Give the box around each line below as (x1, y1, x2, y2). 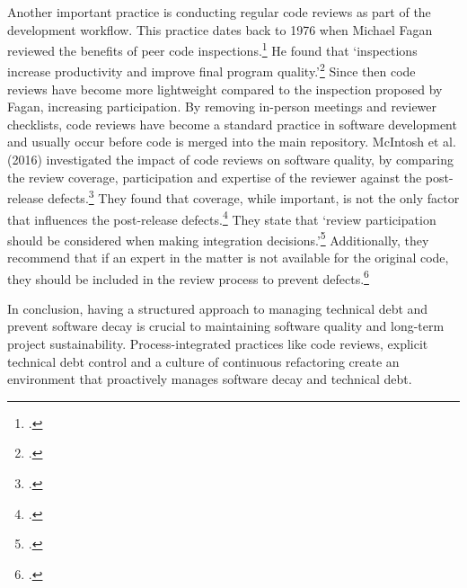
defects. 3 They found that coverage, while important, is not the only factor (48, 186, 460, 207)
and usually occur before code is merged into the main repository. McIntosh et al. (7, 132, 456, 151)
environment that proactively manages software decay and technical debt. (7, 370, 412, 388)
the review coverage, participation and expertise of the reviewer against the (7, 167, 422, 186)
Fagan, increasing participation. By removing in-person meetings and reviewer (7, 97, 437, 116)
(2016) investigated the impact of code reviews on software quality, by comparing (7, 150, 454, 169)
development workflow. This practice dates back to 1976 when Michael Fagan (7, 20, 433, 39)
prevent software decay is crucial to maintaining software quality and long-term (7, 316, 445, 335)
